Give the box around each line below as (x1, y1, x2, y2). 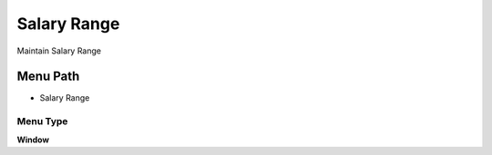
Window (16, 134, 50, 145)
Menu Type (16, 115, 68, 128)
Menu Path (16, 69, 80, 84)
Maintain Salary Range (16, 45, 102, 56)
